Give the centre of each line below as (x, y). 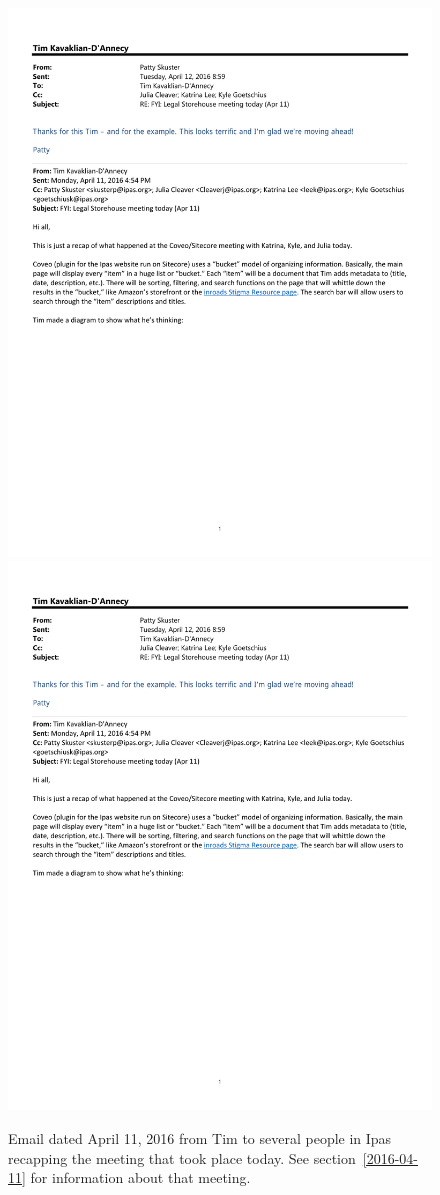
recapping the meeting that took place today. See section (182, 1157)
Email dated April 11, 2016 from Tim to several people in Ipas (200, 1137)
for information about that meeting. (140, 1177)
